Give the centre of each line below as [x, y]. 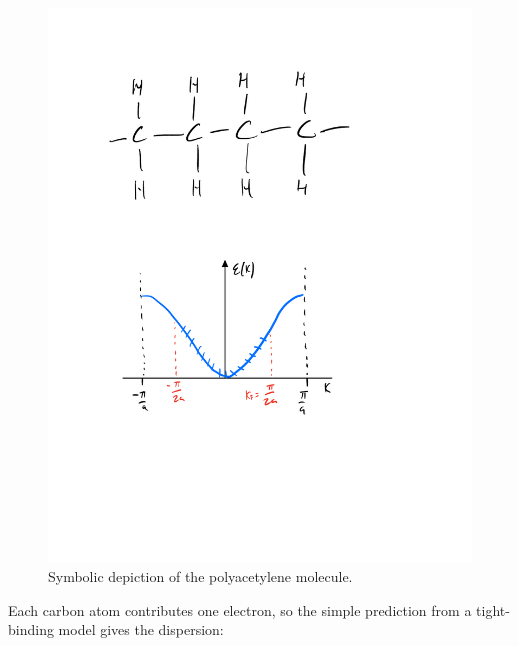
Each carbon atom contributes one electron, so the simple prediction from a [240, 609]
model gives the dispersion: [141, 629]
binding [31, 629]
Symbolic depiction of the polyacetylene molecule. [200, 576]
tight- [493, 609]
